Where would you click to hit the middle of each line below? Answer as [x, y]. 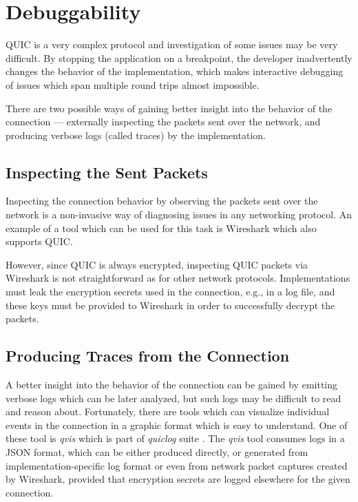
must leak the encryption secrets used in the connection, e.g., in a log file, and [170, 292]
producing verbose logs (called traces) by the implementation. [136, 135]
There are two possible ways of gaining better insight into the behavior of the [169, 108]
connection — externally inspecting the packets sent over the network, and [163, 122]
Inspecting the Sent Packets [107, 172]
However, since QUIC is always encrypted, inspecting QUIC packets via [157, 264]
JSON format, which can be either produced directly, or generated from [157, 452]
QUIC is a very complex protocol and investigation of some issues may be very [172, 44]
